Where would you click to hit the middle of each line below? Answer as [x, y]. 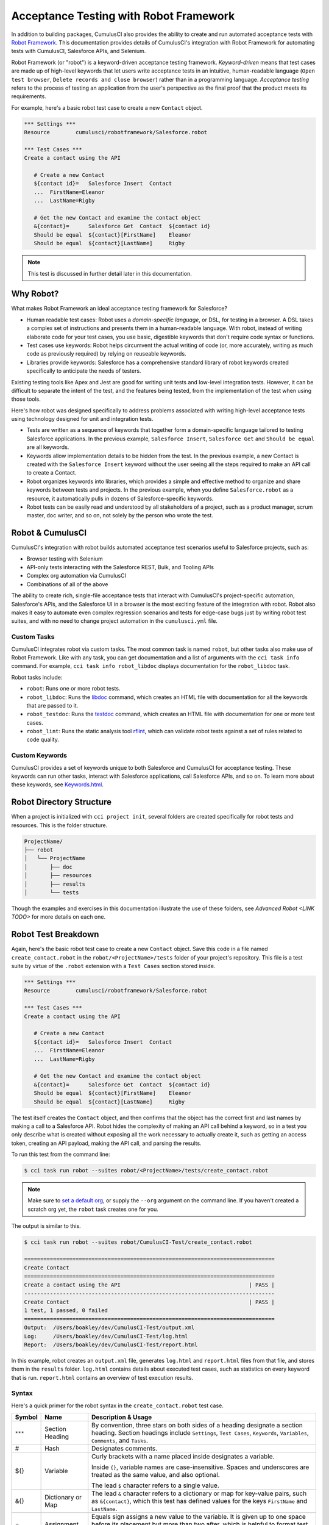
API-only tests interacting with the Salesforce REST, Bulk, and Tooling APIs [120, 567]
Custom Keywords [39, 755]
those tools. [26, 399]
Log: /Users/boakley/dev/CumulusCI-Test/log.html [106, 1336]
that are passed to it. [52, 705]
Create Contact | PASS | [150, 1302]
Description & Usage [122, 1417]
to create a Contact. [51, 473]
